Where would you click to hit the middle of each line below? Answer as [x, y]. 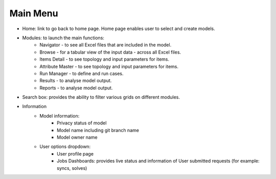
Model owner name [77, 137]
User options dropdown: [65, 147]
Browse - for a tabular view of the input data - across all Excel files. [110, 52]
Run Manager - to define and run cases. [82, 73]
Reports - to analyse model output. [76, 88]
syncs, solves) [72, 168]
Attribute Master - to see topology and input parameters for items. [109, 66]
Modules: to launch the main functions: [63, 38]
